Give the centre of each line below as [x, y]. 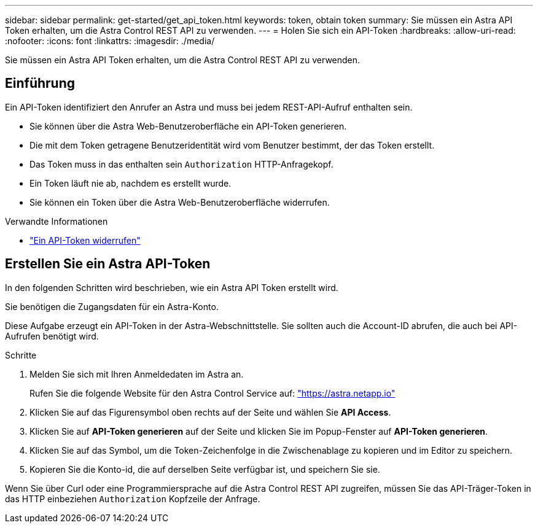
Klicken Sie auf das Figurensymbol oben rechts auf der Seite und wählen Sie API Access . [210, 412]
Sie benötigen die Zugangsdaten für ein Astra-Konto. [112, 306]
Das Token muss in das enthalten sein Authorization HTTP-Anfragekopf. [181, 164]
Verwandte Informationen [57, 221]
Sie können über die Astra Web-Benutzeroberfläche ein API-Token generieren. [188, 126]
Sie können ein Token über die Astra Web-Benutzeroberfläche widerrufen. [180, 202]
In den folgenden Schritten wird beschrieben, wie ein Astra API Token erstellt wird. [172, 287]
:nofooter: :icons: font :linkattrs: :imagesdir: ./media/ [110, 41]
